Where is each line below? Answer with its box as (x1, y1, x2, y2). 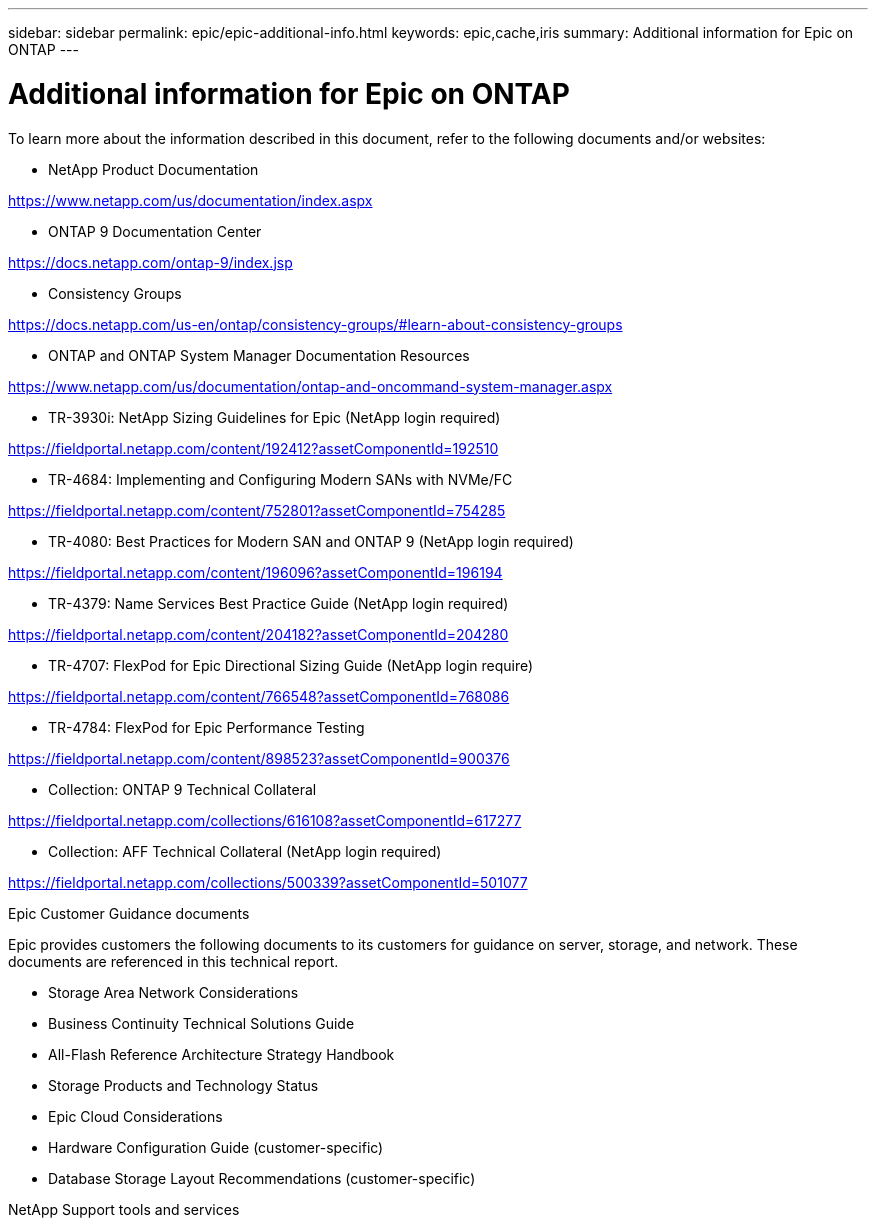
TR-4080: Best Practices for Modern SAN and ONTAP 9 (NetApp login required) (48, 532, 574, 550)
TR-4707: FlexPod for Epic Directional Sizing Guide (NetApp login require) (48, 656, 534, 674)
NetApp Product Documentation (48, 160, 259, 178)
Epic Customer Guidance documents (8, 904, 250, 922)
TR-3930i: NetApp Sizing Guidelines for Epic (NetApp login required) (48, 408, 501, 426)
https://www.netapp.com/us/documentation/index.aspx (8, 191, 373, 209)
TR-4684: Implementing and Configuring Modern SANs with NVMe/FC (48, 470, 513, 488)
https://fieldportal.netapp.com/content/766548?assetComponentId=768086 (8, 687, 510, 705)
